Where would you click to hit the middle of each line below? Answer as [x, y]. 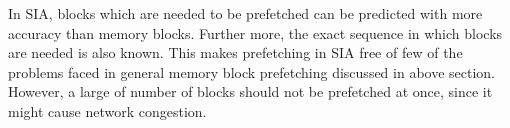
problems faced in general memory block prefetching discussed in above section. [252, 71]
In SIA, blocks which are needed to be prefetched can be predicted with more [245, 13]
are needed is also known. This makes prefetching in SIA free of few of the [235, 52]
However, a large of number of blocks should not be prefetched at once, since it [250, 91]
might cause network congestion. [107, 110]
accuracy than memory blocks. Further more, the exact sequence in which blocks [255, 32]
